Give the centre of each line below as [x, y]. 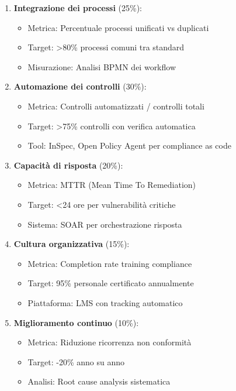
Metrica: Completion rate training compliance [110, 263]
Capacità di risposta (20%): [68, 165]
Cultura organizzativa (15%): [72, 244]
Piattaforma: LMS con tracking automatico [105, 302]
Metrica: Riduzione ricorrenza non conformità [110, 342]
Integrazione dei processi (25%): [78, 8]
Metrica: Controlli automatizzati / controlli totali [116, 106]
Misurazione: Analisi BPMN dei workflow [102, 66]
